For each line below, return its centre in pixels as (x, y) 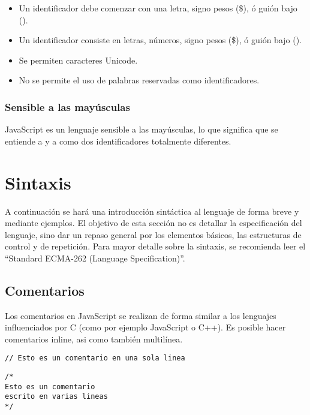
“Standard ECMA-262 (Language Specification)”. (95, 258)
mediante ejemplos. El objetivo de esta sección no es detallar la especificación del (154, 223)
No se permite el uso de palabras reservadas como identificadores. (139, 80)
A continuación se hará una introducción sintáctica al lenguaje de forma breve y (152, 211)
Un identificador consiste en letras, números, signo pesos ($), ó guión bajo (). (160, 40)
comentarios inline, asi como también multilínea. (94, 339)
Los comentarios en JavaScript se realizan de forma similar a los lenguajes (141, 315)
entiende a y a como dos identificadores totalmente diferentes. (118, 141)
